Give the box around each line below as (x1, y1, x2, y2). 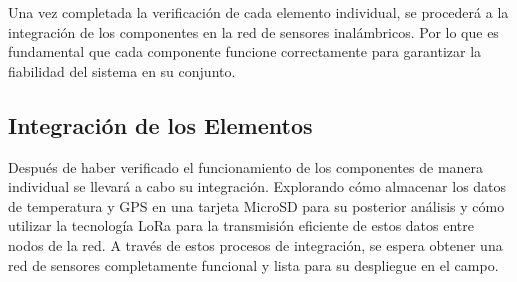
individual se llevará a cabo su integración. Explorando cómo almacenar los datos (8, 176, 507, 197)
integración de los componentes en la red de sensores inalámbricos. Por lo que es (8, 21, 499, 42)
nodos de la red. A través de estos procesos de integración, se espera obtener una (8, 234, 503, 255)
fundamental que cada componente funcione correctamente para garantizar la (8, 41, 482, 62)
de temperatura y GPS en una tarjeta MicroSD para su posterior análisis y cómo (8, 195, 505, 216)
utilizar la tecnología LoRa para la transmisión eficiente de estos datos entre (8, 215, 475, 236)
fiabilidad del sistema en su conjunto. (8, 60, 236, 81)
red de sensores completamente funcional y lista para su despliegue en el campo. (8, 254, 499, 275)
